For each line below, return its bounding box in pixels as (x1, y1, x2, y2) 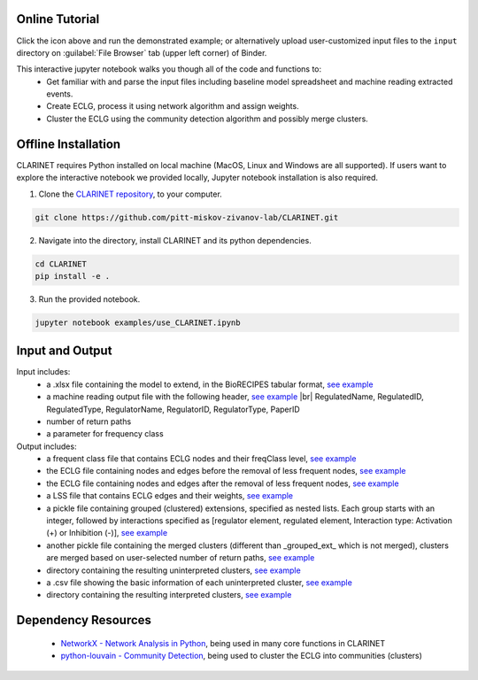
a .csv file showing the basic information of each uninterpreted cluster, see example (46, 577, 353, 588)
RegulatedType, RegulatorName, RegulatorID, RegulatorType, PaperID (46, 404, 300, 414)
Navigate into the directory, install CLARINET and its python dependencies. (38, 235, 312, 245)
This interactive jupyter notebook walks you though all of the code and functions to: (16, 64, 322, 74)
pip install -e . (35, 271, 111, 281)
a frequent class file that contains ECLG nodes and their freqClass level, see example (46, 453, 357, 464)
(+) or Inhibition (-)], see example (46, 528, 168, 538)
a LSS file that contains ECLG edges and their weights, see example (46, 491, 294, 501)
